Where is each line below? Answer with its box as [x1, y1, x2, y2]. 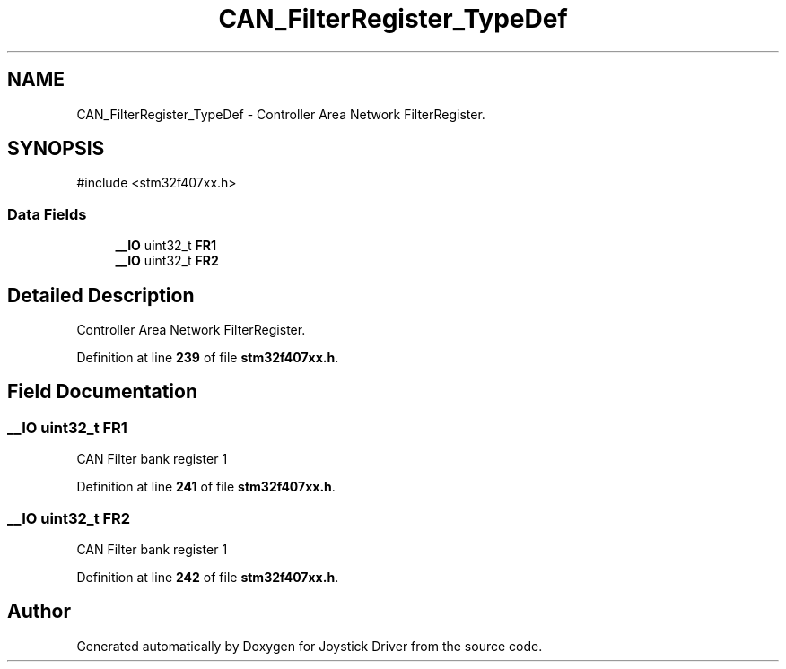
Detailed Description [7, 283, 195, 307]
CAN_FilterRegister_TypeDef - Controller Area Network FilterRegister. [76, 106, 485, 122]
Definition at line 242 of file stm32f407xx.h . [76, 569, 339, 585]
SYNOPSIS [7, 137, 105, 161]
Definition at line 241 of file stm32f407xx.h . [76, 479, 336, 495]
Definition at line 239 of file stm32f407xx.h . [76, 350, 339, 366]
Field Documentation [7, 380, 197, 404]
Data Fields [7, 204, 87, 223]
